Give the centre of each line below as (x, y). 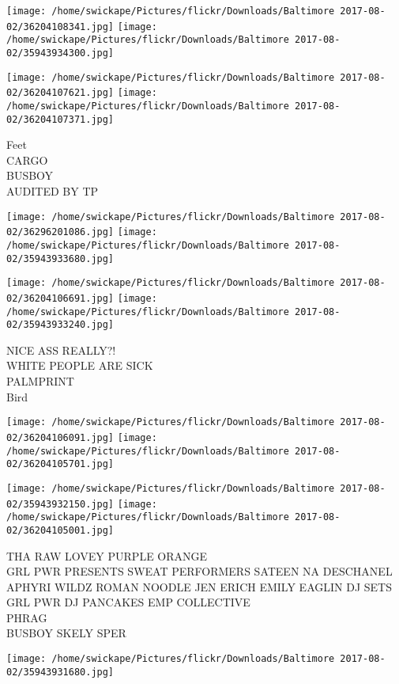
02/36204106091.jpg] (60, 437)
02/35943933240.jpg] (60, 325)
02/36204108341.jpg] (60, 27)
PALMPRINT (40, 381)
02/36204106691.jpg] (60, 298)
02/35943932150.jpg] (60, 504)
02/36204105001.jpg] (60, 530)
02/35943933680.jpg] (60, 258)
